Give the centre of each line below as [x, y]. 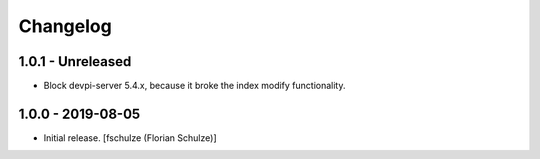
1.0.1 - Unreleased [75, 61]
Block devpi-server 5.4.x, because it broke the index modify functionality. [194, 86]
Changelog [65, 26]
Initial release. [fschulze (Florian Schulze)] [130, 137]
